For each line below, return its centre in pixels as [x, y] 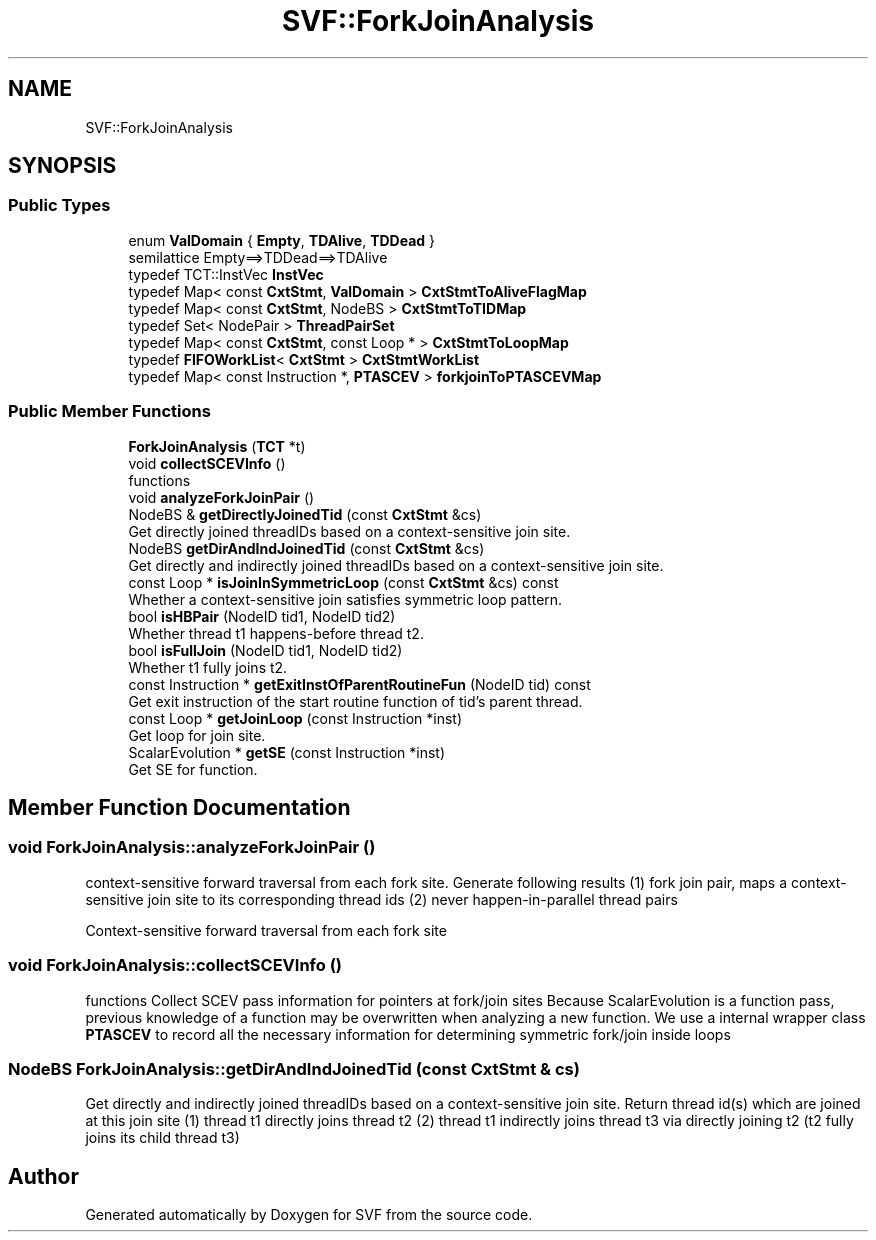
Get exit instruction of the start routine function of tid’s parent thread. [355, 701]
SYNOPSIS [62, 166]
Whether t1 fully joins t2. [208, 667]
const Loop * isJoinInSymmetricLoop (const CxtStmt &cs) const [343, 582]
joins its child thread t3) [162, 1138]
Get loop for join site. [197, 735]
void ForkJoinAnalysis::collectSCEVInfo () [175, 965]
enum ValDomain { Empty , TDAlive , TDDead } [282, 240]
